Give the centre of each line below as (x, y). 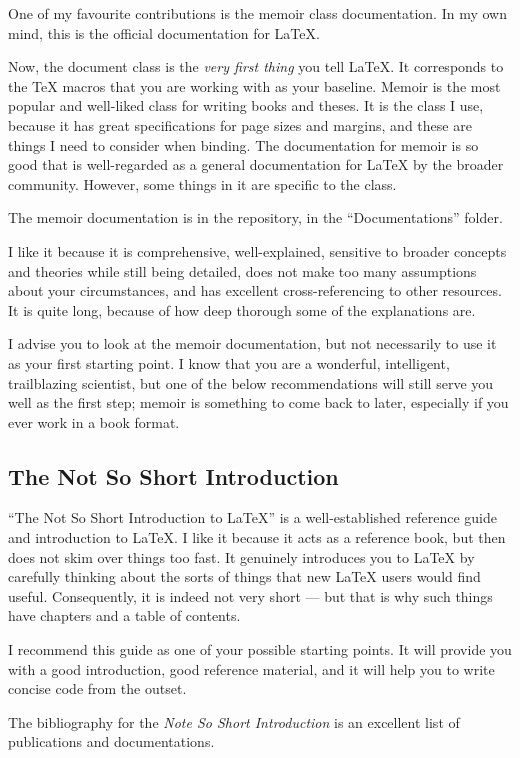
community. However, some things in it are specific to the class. (202, 183)
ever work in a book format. (94, 421)
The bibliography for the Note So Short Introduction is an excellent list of (234, 721)
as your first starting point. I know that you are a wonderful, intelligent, (229, 362)
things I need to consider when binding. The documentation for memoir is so (243, 144)
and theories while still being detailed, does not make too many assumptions (242, 270)
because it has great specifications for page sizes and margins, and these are (240, 124)
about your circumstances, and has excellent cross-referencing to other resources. (255, 290)
